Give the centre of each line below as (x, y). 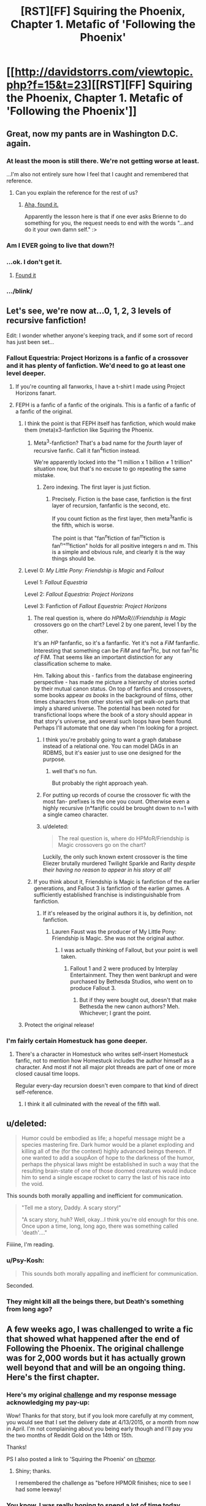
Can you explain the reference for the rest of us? (76, 192)
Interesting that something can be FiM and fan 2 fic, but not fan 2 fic (116, 650)
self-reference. (34, 1092)
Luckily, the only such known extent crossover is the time (115, 857)
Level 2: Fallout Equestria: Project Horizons (79, 595)
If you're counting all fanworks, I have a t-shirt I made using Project (100, 387)
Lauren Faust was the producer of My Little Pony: (114, 932)
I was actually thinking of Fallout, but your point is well (129, 950)
